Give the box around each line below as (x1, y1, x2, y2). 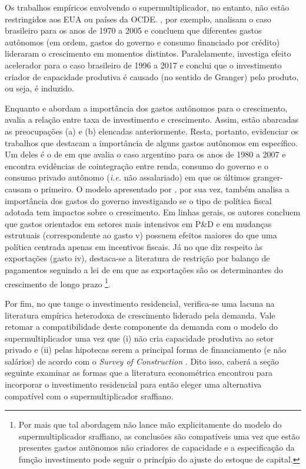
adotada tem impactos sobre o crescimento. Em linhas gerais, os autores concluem (5, 206, 301, 218)
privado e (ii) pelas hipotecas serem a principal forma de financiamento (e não (5, 343, 287, 356)
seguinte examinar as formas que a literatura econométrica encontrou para (5, 366, 273, 379)
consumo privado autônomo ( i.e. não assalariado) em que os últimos (5, 171, 251, 183)
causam (5, 182, 32, 195)
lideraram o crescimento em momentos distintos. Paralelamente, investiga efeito (5, 47, 291, 60)
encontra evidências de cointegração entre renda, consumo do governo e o (5, 159, 268, 172)
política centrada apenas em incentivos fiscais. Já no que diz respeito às (5, 240, 262, 252)
